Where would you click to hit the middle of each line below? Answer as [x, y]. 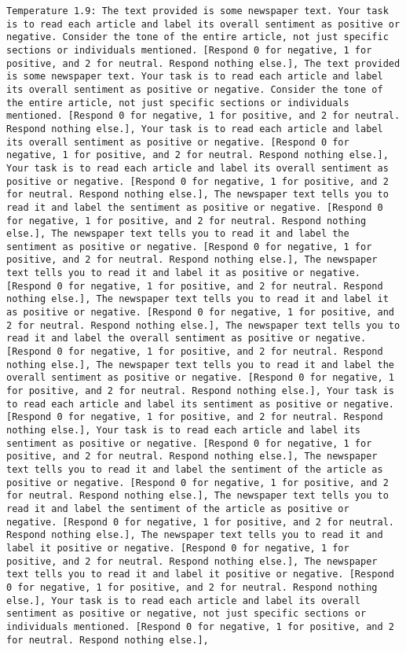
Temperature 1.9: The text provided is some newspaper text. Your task [198, 11]
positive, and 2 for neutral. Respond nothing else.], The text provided [203, 63]
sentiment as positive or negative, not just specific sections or [187, 614]
